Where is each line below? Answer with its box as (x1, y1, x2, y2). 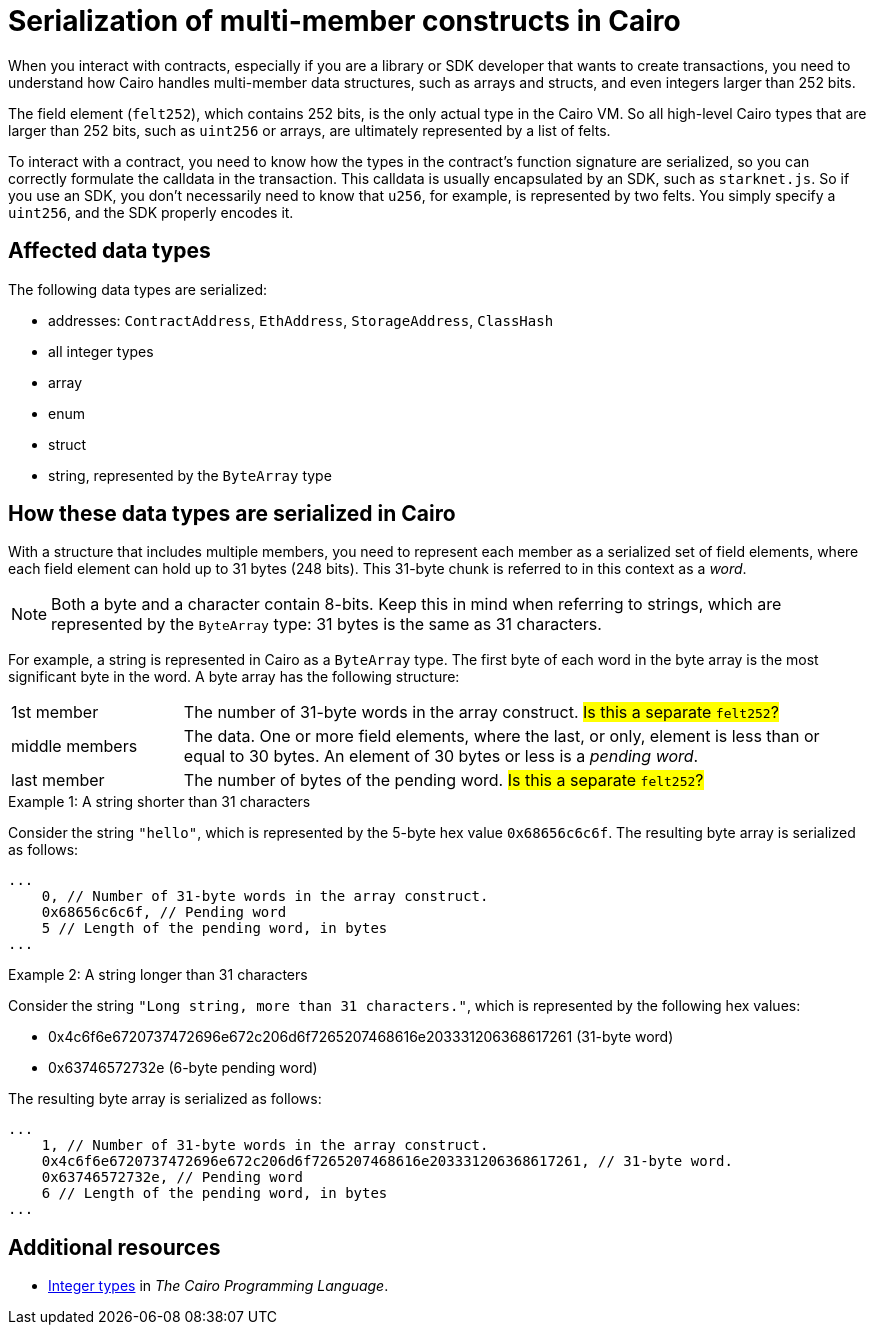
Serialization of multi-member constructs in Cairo (8, 4, 681, 38)
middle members (11, 736, 138, 757)
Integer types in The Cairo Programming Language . (48, 1277, 389, 1295)
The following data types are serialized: (8, 280, 268, 298)
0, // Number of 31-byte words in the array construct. (41, 888, 489, 905)
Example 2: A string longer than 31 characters (8, 966, 308, 984)
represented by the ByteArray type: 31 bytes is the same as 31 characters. (51, 614, 602, 635)
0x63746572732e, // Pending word (41, 1169, 304, 1186)
